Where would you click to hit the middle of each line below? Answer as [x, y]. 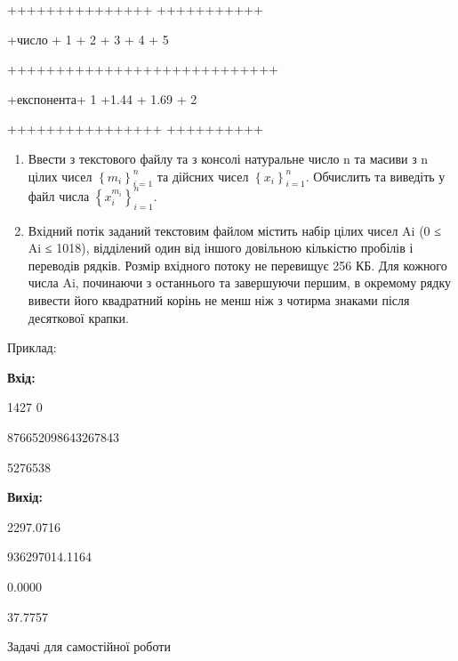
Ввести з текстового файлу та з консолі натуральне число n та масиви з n [228, 158]
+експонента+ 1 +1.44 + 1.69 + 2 [102, 98]
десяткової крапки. [78, 317]
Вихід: [25, 497]
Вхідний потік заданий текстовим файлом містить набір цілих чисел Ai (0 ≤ [234, 230]
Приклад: [32, 347]
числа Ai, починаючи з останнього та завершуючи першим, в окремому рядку [240, 282]
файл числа [59, 195]
